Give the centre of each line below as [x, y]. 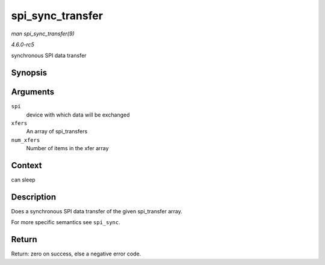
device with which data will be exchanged [78, 115]
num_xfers [26, 140]
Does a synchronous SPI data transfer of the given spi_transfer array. [97, 212]
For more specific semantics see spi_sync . [66, 222]
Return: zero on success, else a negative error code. [76, 254]
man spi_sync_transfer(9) [43, 34]
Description [34, 197]
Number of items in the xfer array [67, 148]
